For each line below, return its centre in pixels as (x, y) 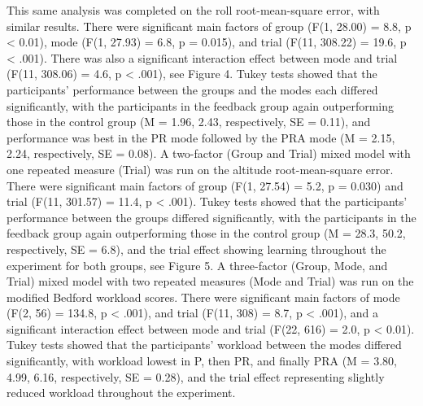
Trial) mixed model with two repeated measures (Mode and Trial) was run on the (210, 281)
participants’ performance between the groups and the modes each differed (192, 89)
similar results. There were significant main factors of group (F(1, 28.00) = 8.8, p (209, 26)
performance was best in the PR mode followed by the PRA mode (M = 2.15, (201, 137)
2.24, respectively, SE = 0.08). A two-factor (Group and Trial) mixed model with (209, 153)
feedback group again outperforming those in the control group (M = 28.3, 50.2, (206, 233)
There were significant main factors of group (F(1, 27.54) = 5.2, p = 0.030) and (205, 185)
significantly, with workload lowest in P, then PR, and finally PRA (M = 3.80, (202, 361)
